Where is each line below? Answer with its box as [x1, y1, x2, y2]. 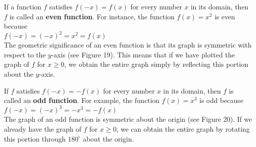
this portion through [4, 133, 66, 144]
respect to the [4, 49, 46, 59]
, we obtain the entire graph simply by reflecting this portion [64, 59, 249, 69]
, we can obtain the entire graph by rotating [116, 123, 250, 134]
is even [214, 11, 235, 21]
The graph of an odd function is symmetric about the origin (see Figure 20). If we [4, 114, 252, 124]
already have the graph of [4, 123, 81, 134]
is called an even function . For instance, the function [9, 11, 175, 21]
